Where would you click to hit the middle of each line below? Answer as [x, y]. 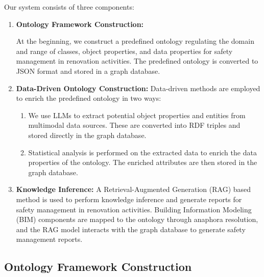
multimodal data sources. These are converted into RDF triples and [134, 125]
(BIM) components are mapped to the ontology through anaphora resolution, [137, 219]
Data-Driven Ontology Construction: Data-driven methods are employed [138, 88]
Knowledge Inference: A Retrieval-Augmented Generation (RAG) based [134, 189]
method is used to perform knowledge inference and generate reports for [129, 199]
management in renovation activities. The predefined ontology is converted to [137, 61]
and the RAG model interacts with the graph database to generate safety [131, 229]
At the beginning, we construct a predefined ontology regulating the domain [135, 41]
